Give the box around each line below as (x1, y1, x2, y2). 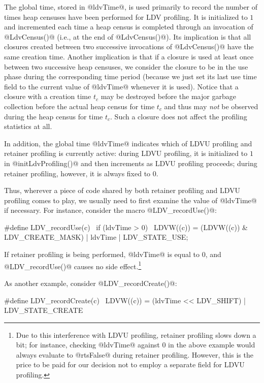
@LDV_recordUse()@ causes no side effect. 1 (4, 259, 142, 271)
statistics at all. (4, 121, 52, 132)
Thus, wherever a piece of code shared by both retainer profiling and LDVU (4, 185, 241, 196)
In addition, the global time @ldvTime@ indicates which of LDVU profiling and (4, 138, 252, 148)
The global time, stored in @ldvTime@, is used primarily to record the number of (4, 2, 258, 12)
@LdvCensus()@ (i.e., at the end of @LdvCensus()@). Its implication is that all (4, 31, 251, 42)
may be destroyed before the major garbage (101, 91, 236, 102)
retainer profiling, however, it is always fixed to (4, 168, 151, 178)
